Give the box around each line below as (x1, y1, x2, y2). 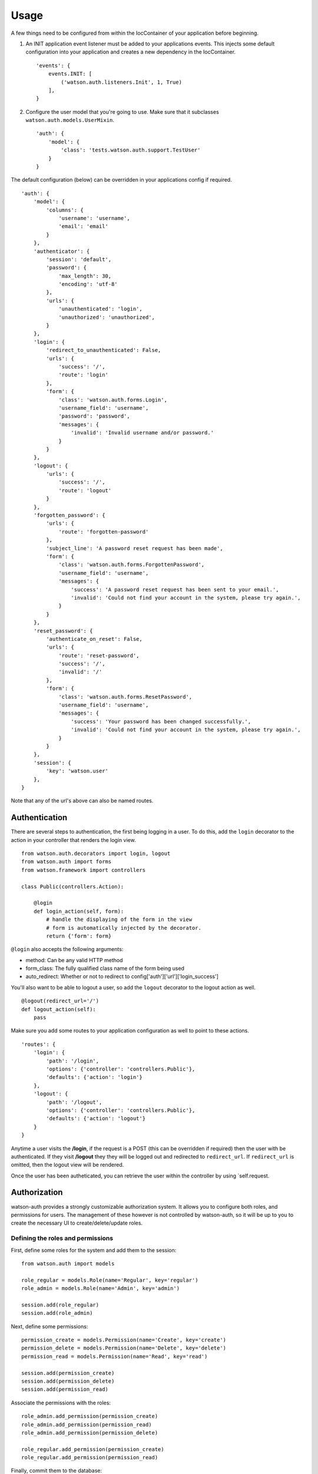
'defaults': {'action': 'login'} (46, 1074, 143, 1081)
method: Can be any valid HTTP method (25, 956, 123, 963)
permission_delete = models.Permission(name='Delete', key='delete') (21, 1345, 227, 1351)
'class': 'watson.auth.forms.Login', (58, 396, 168, 403)
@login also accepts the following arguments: (11, 946, 124, 953)
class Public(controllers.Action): (21, 883, 124, 890)
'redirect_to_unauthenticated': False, (46, 347, 161, 354)
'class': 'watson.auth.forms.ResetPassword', (58, 693, 193, 700)
